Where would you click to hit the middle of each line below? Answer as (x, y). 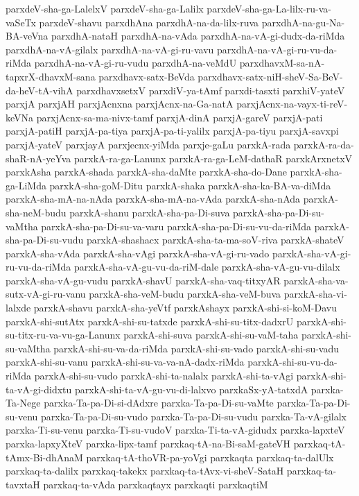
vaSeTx (21, 22)
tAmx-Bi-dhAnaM (44, 457)
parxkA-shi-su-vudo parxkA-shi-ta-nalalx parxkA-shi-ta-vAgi (164, 376)
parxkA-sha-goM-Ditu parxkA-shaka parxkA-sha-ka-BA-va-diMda (190, 185)
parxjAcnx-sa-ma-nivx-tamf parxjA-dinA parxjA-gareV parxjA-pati (179, 117)
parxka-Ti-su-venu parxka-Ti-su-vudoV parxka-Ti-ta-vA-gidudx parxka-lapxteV (175, 430)
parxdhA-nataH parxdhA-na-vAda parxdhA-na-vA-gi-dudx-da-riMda (198, 36)
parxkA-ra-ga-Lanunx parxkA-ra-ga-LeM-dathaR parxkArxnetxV (213, 158)
